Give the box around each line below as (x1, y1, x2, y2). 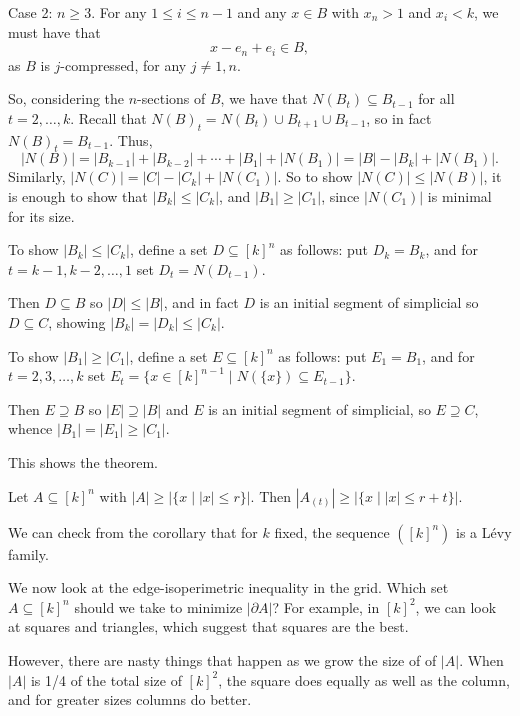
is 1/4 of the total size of (30, 669, 182, 690)
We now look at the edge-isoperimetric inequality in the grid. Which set (8, 577, 449, 598)
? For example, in (272, 596, 380, 617)
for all (418, 88, 455, 109)
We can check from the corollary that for (8, 521, 258, 542)
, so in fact (366, 107, 432, 128)
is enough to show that (8, 186, 148, 207)
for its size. (8, 205, 75, 226)
